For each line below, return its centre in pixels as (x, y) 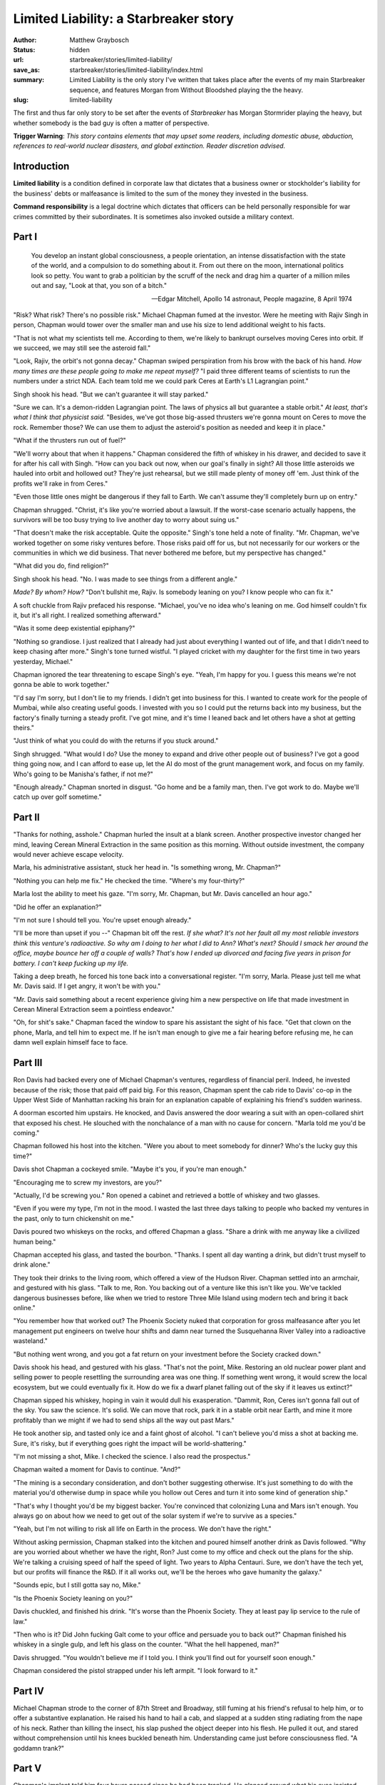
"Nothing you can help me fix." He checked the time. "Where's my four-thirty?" (129, 880)
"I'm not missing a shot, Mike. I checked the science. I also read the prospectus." (132, 1457)
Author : (25, 40)
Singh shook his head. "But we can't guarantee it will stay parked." (111, 394)
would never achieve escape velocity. (68, 854)
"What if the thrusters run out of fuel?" (70, 441)
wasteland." (30, 1341)
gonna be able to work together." (61, 685)
